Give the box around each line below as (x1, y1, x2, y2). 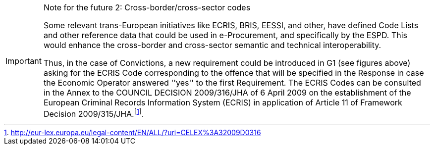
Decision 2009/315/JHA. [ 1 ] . (43, 107, 144, 119)
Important (5, 55, 42, 66)
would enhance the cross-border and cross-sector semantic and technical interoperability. (43, 40, 381, 50)
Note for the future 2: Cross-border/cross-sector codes (43, 2, 251, 12)
